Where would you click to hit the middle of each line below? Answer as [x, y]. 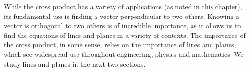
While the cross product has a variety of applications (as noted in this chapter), [123, 6]
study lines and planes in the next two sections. [75, 63]
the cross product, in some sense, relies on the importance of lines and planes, [120, 45]
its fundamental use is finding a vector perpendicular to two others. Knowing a [122, 16]
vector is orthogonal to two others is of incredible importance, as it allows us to [123, 26]
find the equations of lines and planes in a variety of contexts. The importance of [125, 35]
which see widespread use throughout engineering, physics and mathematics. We [124, 54]
